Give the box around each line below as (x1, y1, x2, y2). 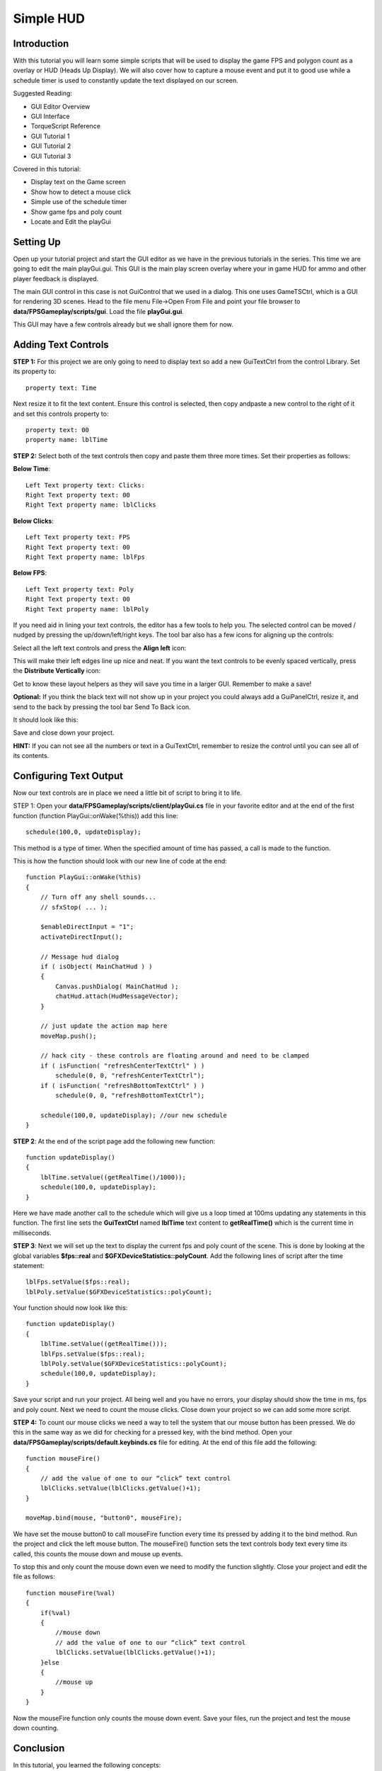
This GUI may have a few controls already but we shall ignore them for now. (13, 320, 233, 329)
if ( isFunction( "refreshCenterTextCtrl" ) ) (40, 1061, 205, 1070)
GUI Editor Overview (30, 102, 91, 111)
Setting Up (13, 236, 62, 248)
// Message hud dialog (40, 953, 120, 961)
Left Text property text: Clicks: (25, 481, 145, 489)
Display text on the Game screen (30, 178, 127, 186)
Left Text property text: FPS (25, 533, 131, 541)
